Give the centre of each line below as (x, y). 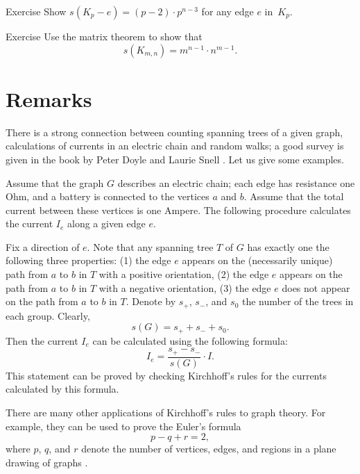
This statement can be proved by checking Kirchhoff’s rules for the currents (166, 375)
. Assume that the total (294, 196)
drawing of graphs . (47, 462)
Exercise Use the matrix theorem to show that (104, 36)
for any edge (228, 11)
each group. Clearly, (48, 315)
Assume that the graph (55, 182)
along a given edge (106, 223)
